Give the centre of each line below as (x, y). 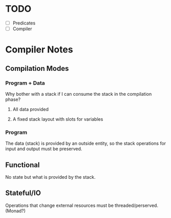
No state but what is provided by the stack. (51, 177)
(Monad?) (16, 211)
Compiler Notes (39, 50)
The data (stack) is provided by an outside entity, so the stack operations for (86, 144)
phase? (13, 99)
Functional (22, 165)
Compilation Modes (37, 69)
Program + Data (25, 83)
